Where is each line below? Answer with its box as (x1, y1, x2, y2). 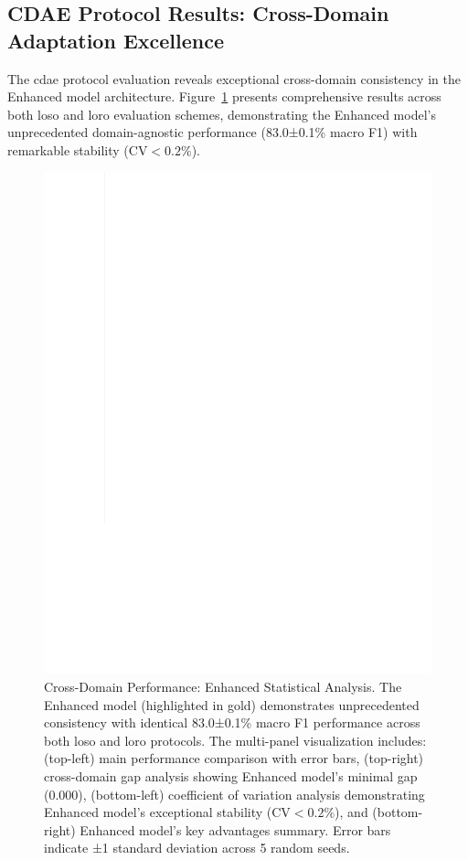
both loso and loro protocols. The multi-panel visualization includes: (44, 730, 427, 749)
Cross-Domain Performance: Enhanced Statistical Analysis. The (44, 677, 402, 696)
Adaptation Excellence (7, 26, 225, 54)
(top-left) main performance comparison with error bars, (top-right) (44, 749, 424, 768)
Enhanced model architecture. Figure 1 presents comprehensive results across (7, 87, 441, 106)
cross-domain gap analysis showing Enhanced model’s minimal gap (44, 767, 418, 786)
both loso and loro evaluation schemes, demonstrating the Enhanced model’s (7, 104, 436, 123)
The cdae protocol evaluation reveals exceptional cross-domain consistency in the (7, 69, 461, 88)
